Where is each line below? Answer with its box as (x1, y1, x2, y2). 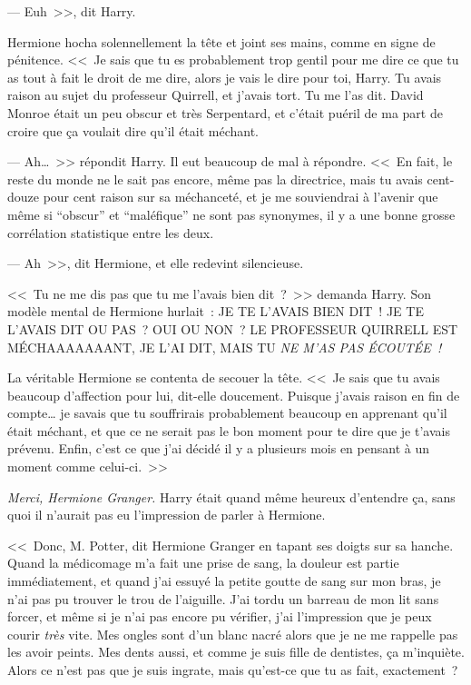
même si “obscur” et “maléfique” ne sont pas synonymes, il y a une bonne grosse (7, 204, 456, 223)
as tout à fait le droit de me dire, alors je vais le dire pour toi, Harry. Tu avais (7, 67, 442, 86)
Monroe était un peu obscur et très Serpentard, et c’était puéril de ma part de (7, 103, 443, 122)
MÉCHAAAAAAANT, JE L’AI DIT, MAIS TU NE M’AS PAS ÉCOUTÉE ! (7, 337, 442, 356)
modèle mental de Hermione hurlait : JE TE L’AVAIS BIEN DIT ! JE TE (7, 302, 424, 321)
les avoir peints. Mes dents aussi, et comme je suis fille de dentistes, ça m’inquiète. (7, 642, 465, 661)
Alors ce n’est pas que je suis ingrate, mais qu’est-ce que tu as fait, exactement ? (7, 660, 458, 679)
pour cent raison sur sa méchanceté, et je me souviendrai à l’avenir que (43, 187, 438, 206)
